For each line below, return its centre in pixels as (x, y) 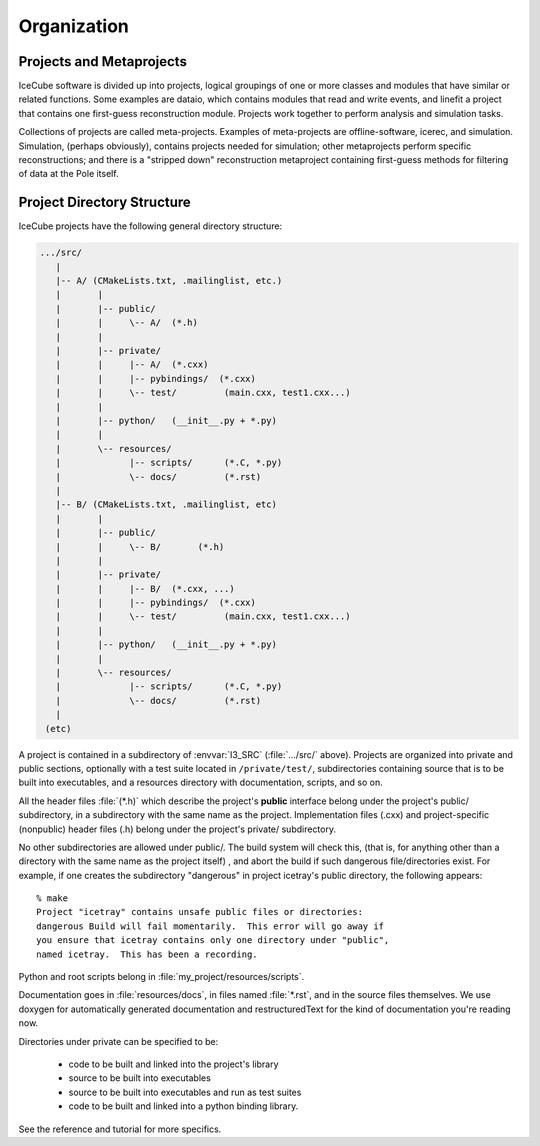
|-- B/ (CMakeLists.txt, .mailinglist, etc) (166, 504)
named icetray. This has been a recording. (147, 954)
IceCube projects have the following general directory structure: (150, 226)
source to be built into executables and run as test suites (185, 1092)
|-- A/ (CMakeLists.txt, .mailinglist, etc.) (169, 281)
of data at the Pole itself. (68, 174)
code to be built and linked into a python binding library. (183, 1106)
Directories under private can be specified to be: (118, 1041)
